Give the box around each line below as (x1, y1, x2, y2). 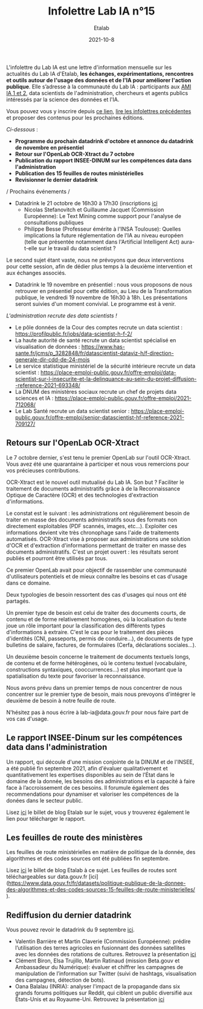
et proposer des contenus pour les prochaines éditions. (6, 114, 144, 121)
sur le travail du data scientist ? (38, 244, 116, 252)
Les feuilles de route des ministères (6, 832, 143, 842)
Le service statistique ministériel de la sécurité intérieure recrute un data (14, 362, 196, 369)
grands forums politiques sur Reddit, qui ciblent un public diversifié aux (14, 989, 193, 997)
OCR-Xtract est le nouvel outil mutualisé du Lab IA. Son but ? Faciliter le (6, 478, 184, 486)
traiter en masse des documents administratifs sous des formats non (6, 516, 178, 523)
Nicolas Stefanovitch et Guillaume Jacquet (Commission (24, 206, 164, 213)
